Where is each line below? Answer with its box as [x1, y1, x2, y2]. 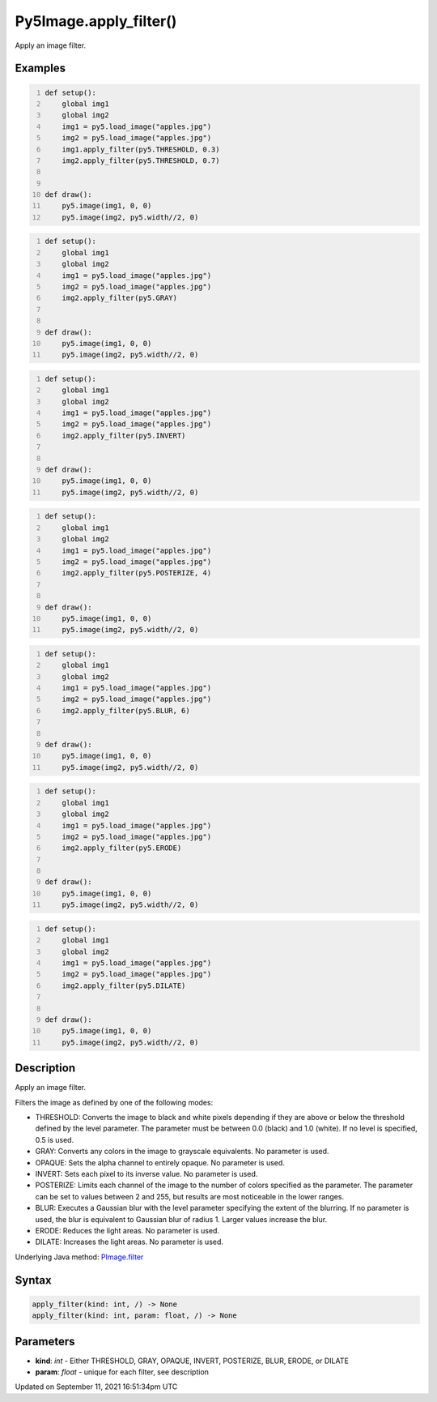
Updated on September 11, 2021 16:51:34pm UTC [15, 1382, 178, 1391]
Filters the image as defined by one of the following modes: [15, 1097, 214, 1107]
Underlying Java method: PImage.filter [15, 1252, 144, 1262]
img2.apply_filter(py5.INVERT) [62, 430, 186, 440]
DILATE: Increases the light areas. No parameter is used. [35, 1237, 224, 1247]
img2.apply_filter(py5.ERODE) [62, 844, 182, 853]
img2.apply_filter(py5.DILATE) [62, 981, 186, 990]
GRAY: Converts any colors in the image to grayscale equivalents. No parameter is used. [35, 1147, 329, 1156]
